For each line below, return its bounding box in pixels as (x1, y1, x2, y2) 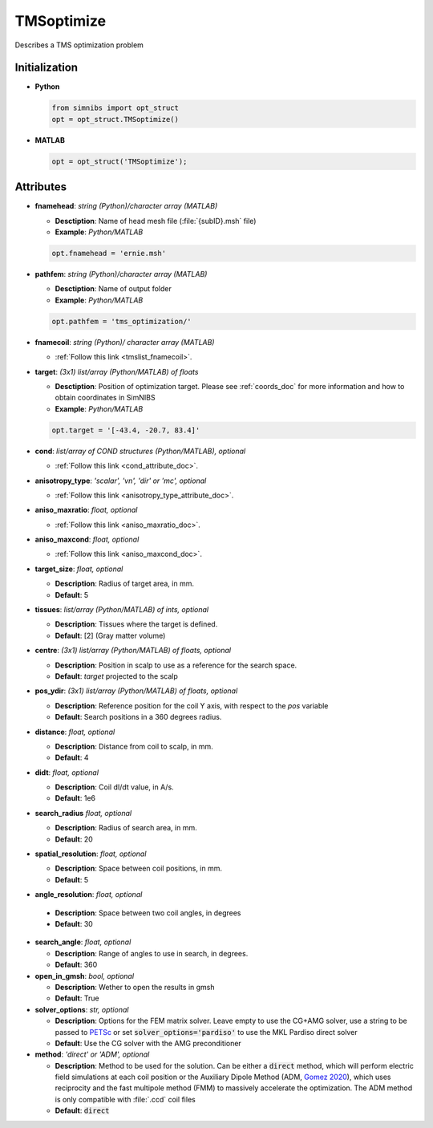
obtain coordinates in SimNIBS (55, 393, 156, 403)
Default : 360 (55, 960, 98, 970)
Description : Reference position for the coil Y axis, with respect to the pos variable (55, 700, 329, 710)
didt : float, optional (34, 767, 99, 777)
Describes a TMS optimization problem (14, 40, 144, 50)
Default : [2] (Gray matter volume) (55, 631, 166, 640)
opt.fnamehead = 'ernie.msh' (51, 249, 167, 258)
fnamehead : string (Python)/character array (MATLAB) (34, 201, 218, 211)
